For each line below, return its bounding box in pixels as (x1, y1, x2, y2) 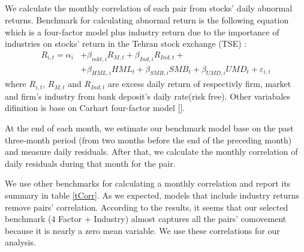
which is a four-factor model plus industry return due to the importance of (5, 25, 279, 38)
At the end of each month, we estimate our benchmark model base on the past (5, 122, 294, 134)
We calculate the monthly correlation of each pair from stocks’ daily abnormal (5, 2, 293, 14)
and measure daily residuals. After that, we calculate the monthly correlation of (5, 145, 298, 158)
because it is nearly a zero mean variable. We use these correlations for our (5, 224, 280, 236)
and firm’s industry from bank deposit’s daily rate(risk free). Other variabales (5, 89, 291, 102)
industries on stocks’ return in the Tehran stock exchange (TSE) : (5, 37, 247, 50)
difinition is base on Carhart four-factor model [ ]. (5, 101, 185, 114)
